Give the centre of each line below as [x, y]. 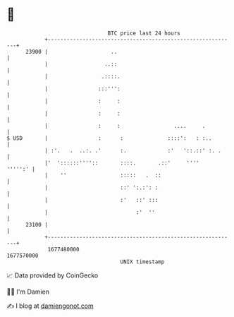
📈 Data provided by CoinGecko [53, 275]
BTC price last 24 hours [144, 33]
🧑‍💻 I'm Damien [28, 292]
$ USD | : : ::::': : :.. [109, 138]
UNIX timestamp [142, 262]
